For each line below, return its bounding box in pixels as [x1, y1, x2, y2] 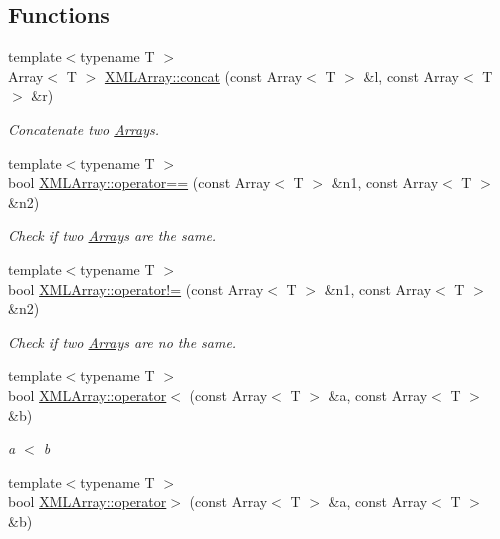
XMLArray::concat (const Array [104, 65, 303, 86]
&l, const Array [363, 65, 459, 86]
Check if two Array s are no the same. [8, 331, 237, 352]
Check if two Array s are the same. [8, 225, 217, 246]
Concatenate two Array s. [8, 118, 160, 139]
